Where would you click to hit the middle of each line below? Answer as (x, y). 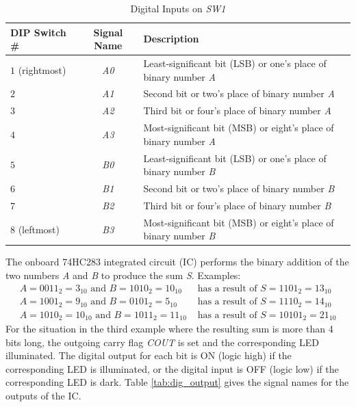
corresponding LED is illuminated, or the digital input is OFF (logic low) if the (172, 368)
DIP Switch (38, 32)
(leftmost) (39, 229)
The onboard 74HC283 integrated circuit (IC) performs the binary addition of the (177, 262)
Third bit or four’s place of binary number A (237, 110)
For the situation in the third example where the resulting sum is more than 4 (169, 329)
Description (171, 39)
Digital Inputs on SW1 (178, 8)
